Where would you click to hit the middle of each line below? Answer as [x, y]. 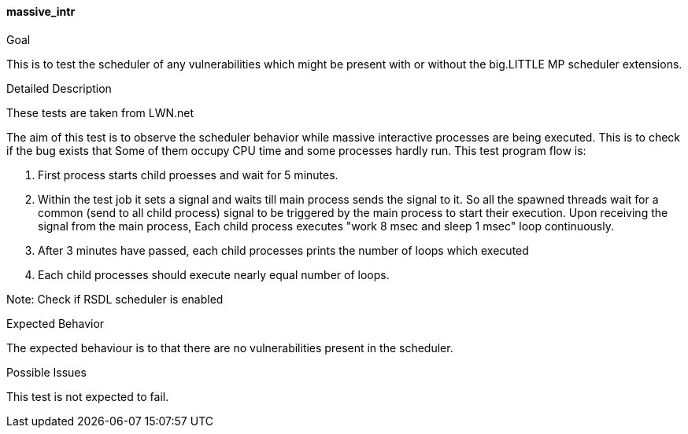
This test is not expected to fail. [88, 396]
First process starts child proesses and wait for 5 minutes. [188, 175]
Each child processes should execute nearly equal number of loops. [214, 274]
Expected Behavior [55, 323]
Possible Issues [46, 372]
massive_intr [41, 11]
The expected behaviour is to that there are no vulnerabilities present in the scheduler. [230, 348]
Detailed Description [59, 88]
